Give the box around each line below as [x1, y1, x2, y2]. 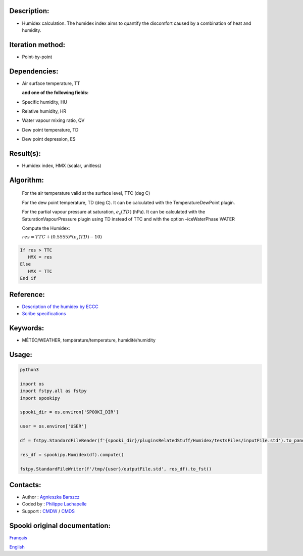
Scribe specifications [22, 311, 66, 317]
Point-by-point [22, 54, 53, 60]
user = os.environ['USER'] [20, 423, 87, 430]
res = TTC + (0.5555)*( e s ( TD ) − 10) [22, 234, 102, 241]
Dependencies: [9, 67, 59, 75]
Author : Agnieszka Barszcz [22, 494, 80, 500]
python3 [20, 367, 39, 373]
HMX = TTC [28, 268, 53, 274]
